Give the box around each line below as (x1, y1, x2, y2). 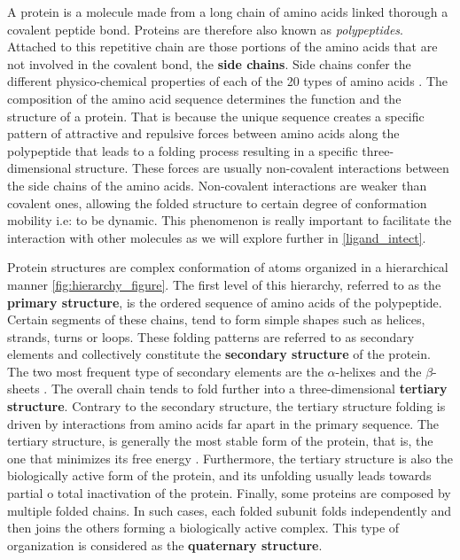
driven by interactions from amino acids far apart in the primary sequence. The (7, 414, 440, 432)
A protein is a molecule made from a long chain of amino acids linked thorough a (7, 3, 448, 20)
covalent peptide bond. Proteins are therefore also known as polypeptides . (7, 19, 404, 38)
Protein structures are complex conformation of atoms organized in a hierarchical (7, 258, 448, 276)
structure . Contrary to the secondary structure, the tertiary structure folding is (7, 397, 446, 416)
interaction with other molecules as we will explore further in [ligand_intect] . (7, 228, 426, 246)
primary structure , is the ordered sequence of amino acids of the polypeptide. (7, 292, 442, 311)
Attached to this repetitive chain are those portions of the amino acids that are (7, 37, 438, 56)
